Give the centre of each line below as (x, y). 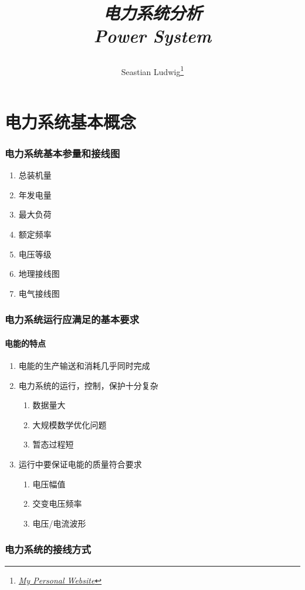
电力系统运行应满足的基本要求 (72, 319)
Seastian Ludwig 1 (152, 70)
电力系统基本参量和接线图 (62, 153)
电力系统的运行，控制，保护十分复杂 (88, 385)
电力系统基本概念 (71, 121)
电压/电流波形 (59, 523)
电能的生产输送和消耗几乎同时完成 (84, 366)
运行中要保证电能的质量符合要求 (80, 464)
